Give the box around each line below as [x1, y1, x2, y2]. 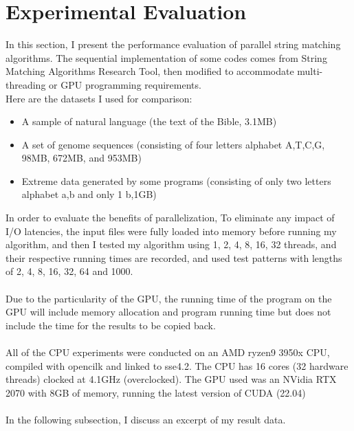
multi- [297, 64, 323, 78]
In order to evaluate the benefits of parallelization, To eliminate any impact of [5, 210, 335, 225]
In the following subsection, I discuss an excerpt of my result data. [5, 412, 286, 426]
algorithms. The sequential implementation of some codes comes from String [5, 50, 327, 65]
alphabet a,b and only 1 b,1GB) [21, 187, 157, 201]
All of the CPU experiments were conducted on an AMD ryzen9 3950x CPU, [5, 345, 330, 359]
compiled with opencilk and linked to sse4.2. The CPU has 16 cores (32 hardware [5, 358, 349, 373]
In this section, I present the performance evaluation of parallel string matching [5, 37, 341, 52]
